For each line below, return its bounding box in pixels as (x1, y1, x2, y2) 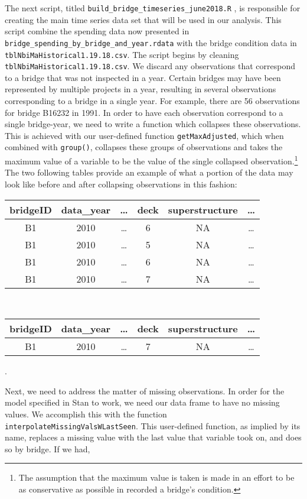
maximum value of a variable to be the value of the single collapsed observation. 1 (5, 153, 298, 167)
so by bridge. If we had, (5, 442, 90, 455)
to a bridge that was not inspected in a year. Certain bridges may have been (5, 71, 281, 83)
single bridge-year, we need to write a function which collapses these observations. (5, 118, 301, 130)
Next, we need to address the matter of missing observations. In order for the (5, 384, 285, 397)
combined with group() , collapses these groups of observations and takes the (5, 141, 283, 153)
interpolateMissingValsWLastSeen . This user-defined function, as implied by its (5, 419, 301, 432)
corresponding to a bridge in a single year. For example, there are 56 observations (5, 95, 300, 106)
